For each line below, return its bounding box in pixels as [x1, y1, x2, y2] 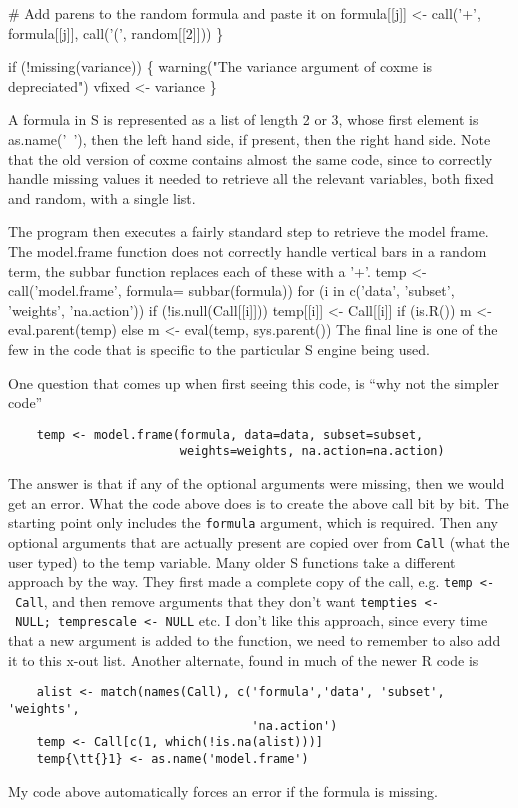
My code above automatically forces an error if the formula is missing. [8, 780, 438, 801]
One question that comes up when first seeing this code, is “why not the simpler [8, 372, 499, 393]
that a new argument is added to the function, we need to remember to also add [8, 630, 501, 651]
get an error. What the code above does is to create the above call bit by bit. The [8, 492, 509, 513]
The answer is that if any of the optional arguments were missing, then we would [8, 473, 505, 493]
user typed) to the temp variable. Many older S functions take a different [8, 551, 456, 572]
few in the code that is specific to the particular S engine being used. [8, 338, 430, 359]
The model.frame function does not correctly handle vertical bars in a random [8, 240, 487, 261]
